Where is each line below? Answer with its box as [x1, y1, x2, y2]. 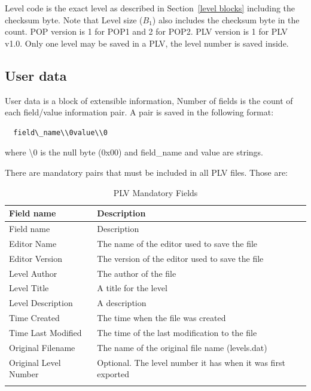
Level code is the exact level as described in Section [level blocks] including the [5, 2, 295, 14]
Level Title [9, 282, 49, 294]
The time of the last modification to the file [97, 326, 257, 338]
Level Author [9, 267, 57, 279]
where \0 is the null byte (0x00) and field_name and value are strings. [5, 146, 264, 158]
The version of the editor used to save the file [97, 252, 264, 264]
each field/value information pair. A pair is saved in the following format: [5, 106, 274, 118]
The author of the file [97, 267, 176, 279]
